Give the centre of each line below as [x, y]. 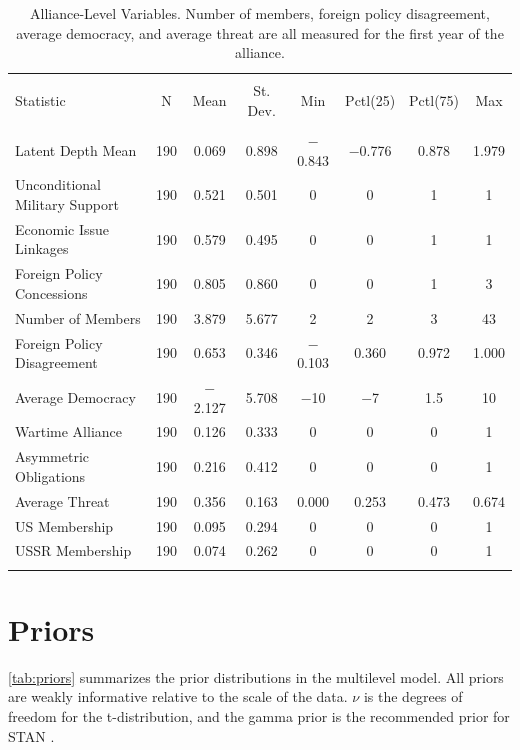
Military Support [67, 204]
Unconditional [58, 184]
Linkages [42, 248]
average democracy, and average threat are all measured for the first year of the [260, 32]
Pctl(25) [370, 100]
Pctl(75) [434, 100]
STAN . [31, 735]
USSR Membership [73, 550]
